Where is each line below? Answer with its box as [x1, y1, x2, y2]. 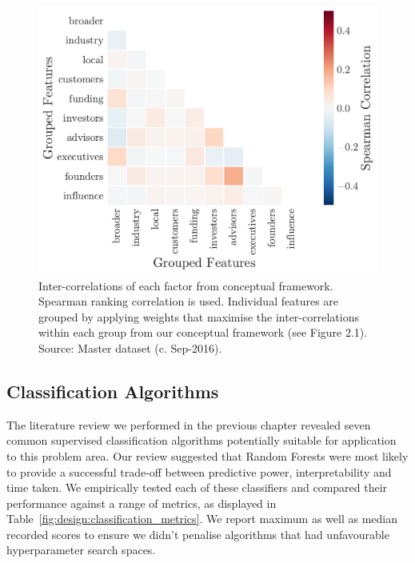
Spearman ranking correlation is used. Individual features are [38, 293, 339, 309]
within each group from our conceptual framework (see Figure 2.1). [38, 324, 368, 341]
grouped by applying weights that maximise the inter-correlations [38, 308, 359, 325]
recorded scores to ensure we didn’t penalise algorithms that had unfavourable [6, 525, 389, 542]
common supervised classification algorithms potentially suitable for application [6, 432, 397, 449]
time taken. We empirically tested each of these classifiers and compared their [6, 479, 388, 496]
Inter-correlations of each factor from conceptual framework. [38, 277, 333, 293]
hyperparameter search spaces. [6, 541, 156, 558]
